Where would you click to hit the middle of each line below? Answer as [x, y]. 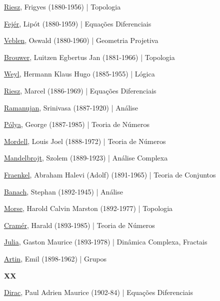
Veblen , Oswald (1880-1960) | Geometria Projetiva [81, 40]
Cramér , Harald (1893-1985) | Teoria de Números [79, 225]
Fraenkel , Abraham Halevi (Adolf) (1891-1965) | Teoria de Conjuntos [110, 174]
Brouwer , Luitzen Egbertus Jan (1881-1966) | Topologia [89, 57]
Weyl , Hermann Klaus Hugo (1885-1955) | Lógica [79, 74]
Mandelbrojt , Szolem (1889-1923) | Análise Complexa [86, 158]
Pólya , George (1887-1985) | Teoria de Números [77, 124]
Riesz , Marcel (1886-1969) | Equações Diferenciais [80, 90]
